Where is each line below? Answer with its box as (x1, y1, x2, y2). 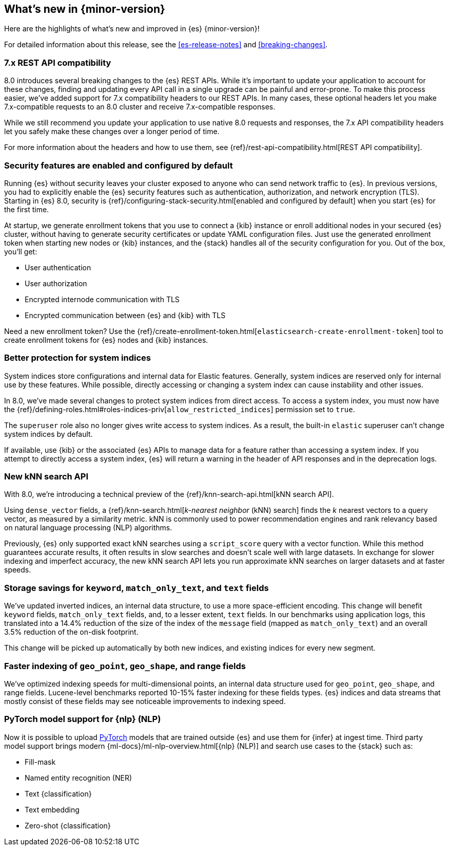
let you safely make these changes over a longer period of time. (4, 127, 220, 136)
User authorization (25, 279, 87, 288)
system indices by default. (4, 429, 93, 438)
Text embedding (25, 805, 80, 814)
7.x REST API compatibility (4, 57, 111, 68)
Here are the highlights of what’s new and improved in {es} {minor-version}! (4, 24, 260, 33)
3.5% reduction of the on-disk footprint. (4, 627, 139, 637)
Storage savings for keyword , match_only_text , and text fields (4, 582, 269, 593)
